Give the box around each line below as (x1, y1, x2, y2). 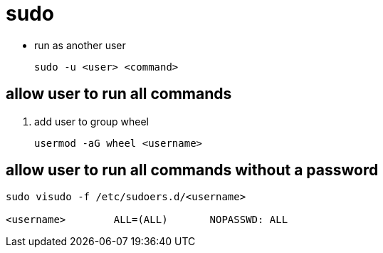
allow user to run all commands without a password (6, 161, 379, 180)
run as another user (34, 38, 126, 51)
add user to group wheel (34, 115, 149, 128)
